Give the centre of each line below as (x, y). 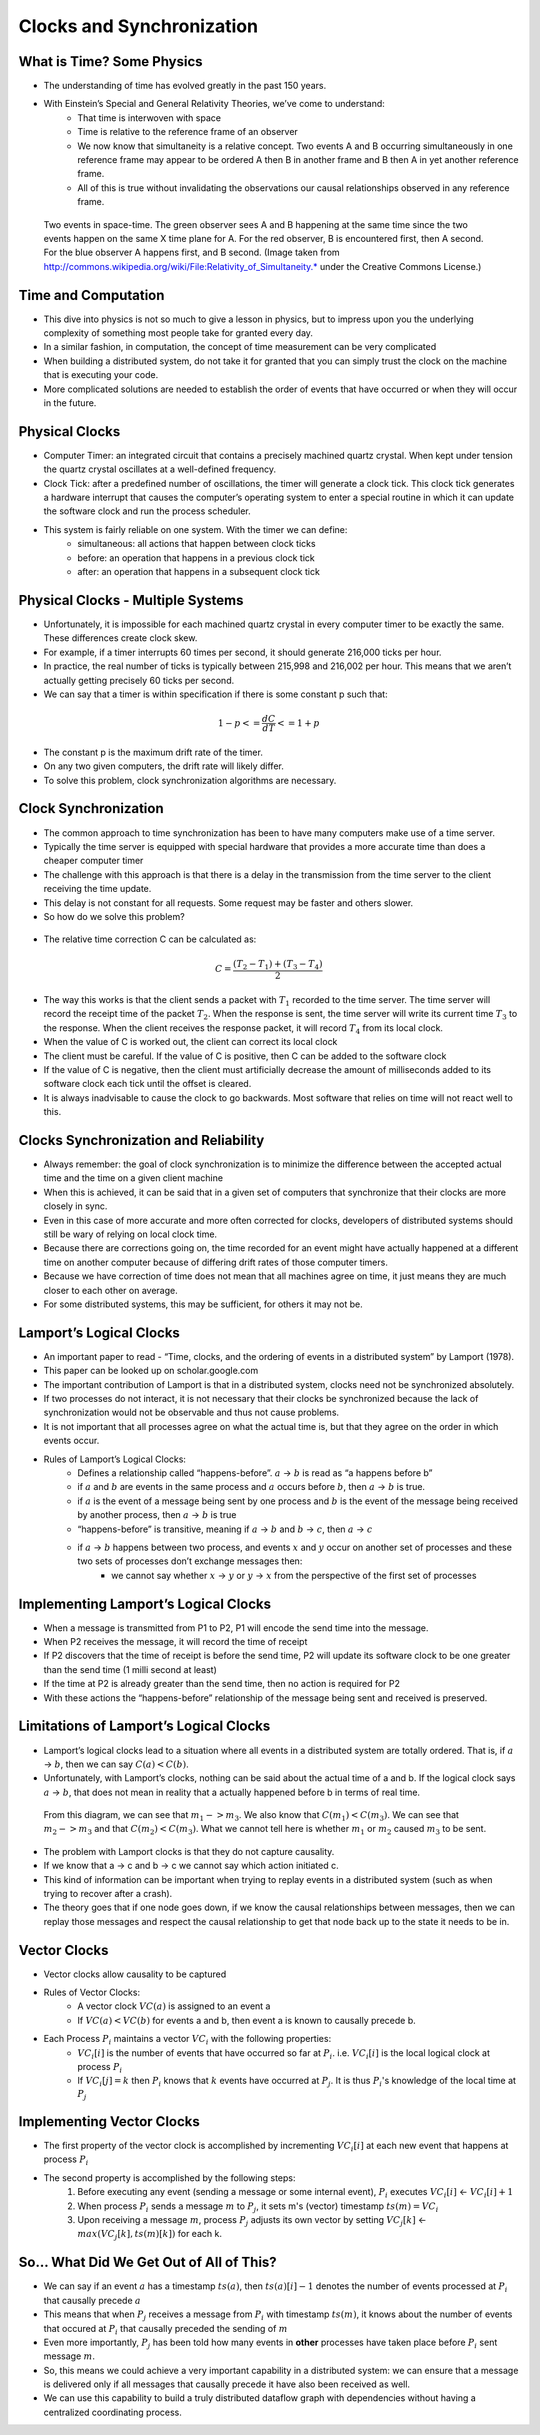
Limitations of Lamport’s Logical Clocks (144, 1726)
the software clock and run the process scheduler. (147, 511)
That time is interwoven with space (149, 117)
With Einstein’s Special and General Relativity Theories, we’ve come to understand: (214, 104)
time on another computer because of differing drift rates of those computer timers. (216, 1262)
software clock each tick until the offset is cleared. (147, 1084)
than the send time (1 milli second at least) (130, 1669)
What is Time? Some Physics (111, 61)
